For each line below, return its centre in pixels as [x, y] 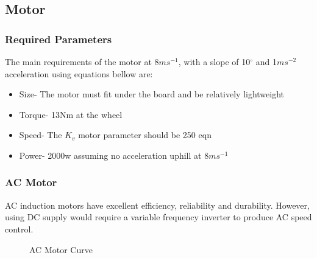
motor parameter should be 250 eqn [145, 135]
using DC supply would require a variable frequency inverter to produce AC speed [158, 217]
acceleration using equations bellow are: [79, 73]
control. [19, 228]
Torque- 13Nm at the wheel [71, 114]
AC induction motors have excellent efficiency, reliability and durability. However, [157, 205]
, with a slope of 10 [214, 61]
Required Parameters [59, 39]
